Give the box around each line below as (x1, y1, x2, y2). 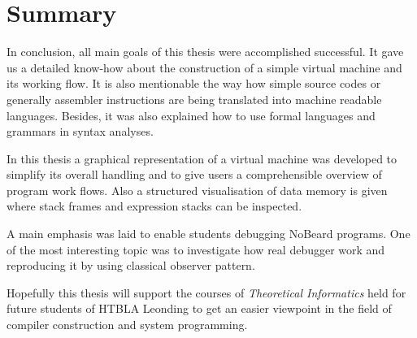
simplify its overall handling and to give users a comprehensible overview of (7, 166, 382, 183)
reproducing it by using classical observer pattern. (7, 257, 255, 274)
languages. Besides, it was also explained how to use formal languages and (7, 106, 376, 123)
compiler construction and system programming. (7, 316, 248, 333)
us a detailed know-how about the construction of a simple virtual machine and (7, 58, 402, 76)
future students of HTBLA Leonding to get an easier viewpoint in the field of (7, 300, 392, 317)
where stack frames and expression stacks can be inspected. (7, 197, 302, 214)
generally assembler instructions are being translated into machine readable (7, 90, 382, 107)
